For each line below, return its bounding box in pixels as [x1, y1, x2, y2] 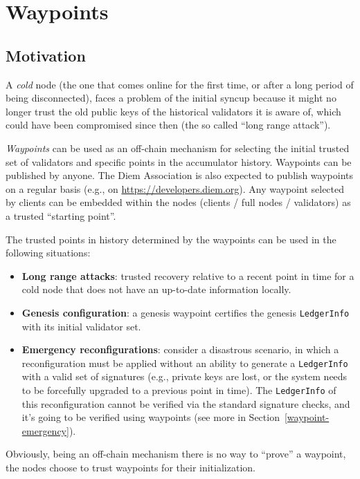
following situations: [6, 245, 91, 260]
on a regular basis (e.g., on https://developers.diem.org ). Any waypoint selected [6, 181, 345, 196]
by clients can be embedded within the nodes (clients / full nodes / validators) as [6, 195, 351, 209]
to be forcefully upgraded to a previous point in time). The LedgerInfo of [21, 382, 336, 397]
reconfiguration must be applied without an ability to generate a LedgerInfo [21, 355, 348, 370]
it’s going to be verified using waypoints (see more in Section [21, 410, 280, 424]
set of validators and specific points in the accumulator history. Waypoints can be [6, 154, 352, 169]
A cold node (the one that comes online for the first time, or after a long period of [6, 77, 354, 91]
